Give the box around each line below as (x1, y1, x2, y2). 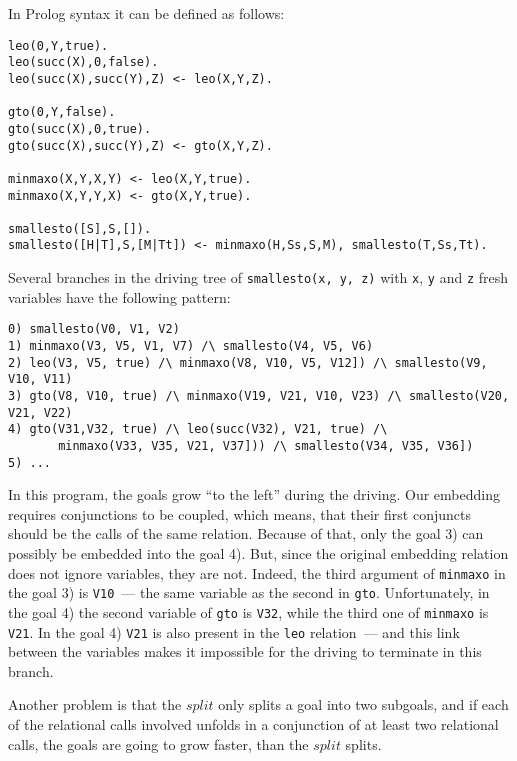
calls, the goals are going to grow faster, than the (8, 733, 309, 754)
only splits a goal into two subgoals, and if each (218, 694, 509, 715)
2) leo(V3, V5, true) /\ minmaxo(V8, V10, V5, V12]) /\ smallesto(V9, (8, 355, 488, 370)
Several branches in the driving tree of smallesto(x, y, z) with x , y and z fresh (8, 267, 508, 288)
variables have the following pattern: (8, 286, 231, 307)
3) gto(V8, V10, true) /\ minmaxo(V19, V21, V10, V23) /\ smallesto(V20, (8, 389, 510, 403)
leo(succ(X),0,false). (8, 55, 159, 70)
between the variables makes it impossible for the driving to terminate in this (8, 641, 482, 662)
